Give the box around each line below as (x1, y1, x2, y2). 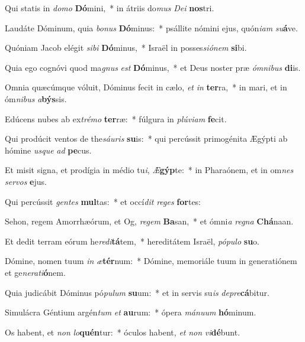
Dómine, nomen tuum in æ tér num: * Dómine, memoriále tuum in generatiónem (5, 255, 297, 267)
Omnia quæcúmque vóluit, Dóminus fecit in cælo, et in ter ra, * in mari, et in (5, 81, 287, 93)
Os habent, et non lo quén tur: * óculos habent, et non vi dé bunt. (5, 325, 240, 338)
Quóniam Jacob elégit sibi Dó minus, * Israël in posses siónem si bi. (5, 41, 247, 54)
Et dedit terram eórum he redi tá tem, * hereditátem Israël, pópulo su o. (5, 234, 259, 247)
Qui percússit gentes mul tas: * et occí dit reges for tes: (5, 195, 201, 207)
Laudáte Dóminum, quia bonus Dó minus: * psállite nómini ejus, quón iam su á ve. (5, 21, 298, 34)
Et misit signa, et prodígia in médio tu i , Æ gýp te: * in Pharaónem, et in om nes (5, 164, 294, 176)
